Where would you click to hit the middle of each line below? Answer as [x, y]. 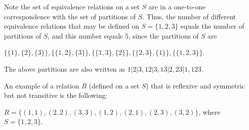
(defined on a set [114, 85]
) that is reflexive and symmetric [195, 85]
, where [209, 111]
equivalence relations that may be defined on [72, 26]
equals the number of [212, 26]
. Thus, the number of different [189, 16]
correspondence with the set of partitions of [70, 16]
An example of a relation [42, 85]
